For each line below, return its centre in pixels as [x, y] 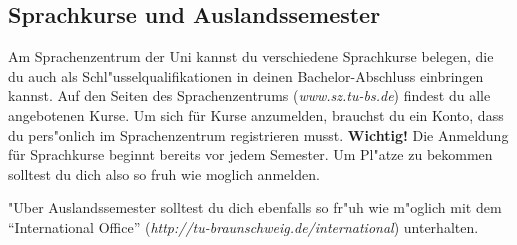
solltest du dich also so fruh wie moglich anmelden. [164, 173]
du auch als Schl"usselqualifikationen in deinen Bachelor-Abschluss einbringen [246, 75]
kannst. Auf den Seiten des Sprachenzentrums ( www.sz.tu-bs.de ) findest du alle [249, 95]
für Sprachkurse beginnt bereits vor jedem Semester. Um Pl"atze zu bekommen [250, 154]
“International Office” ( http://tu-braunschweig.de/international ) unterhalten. [243, 226]
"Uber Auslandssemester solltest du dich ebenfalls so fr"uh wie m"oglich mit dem [255, 207]
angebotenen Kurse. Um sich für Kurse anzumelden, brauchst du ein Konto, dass [256, 114]
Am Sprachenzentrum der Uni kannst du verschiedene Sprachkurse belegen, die [251, 56]
